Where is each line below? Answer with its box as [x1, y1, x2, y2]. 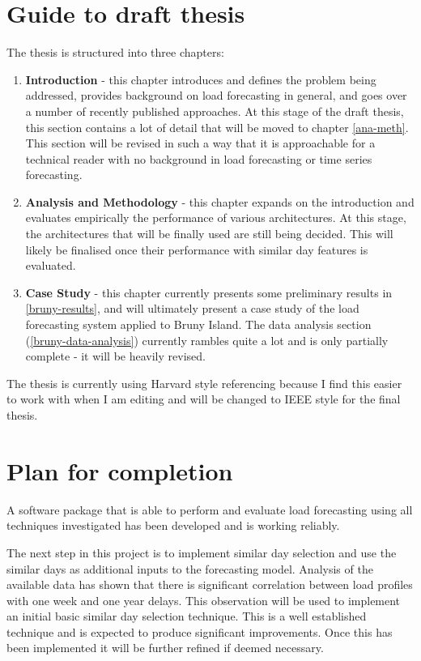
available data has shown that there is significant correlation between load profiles [6, 576, 413, 593]
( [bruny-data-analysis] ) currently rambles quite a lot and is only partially [25, 331, 389, 348]
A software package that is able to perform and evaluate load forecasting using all [6, 501, 413, 518]
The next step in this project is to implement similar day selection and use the [6, 544, 397, 561]
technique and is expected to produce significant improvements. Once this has [6, 623, 393, 640]
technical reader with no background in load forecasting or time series [25, 150, 372, 167]
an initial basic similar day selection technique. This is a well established [6, 608, 367, 625]
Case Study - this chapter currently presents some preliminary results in [25, 284, 393, 301]
